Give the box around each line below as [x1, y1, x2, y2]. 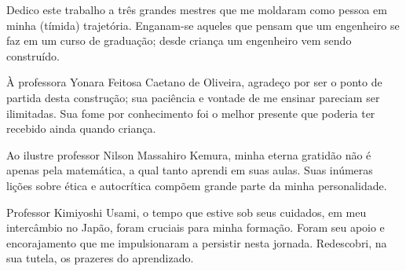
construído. [6, 47, 60, 64]
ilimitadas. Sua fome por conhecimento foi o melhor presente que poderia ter [6, 104, 375, 121]
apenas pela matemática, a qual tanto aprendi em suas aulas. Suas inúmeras [6, 162, 373, 178]
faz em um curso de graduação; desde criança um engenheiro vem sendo [6, 32, 352, 49]
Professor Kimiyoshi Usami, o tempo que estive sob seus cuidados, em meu [6, 203, 367, 220]
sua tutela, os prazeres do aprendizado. [6, 250, 194, 266]
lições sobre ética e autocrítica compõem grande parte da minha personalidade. [6, 177, 387, 193]
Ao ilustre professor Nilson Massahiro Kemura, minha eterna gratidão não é [6, 146, 371, 163]
